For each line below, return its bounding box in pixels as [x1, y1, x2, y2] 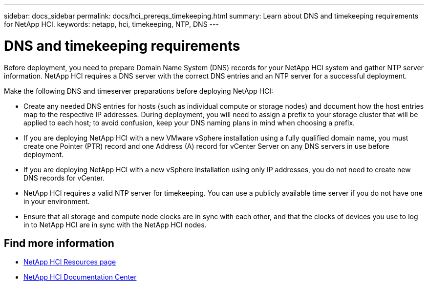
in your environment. [23, 197, 90, 205]
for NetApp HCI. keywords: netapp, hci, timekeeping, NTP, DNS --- [4, 20, 219, 28]
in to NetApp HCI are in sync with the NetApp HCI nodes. [23, 220, 207, 229]
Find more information [4, 237, 114, 249]
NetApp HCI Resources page [23, 258, 116, 266]
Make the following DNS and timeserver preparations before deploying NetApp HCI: [4, 86, 274, 95]
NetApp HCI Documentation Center [23, 273, 137, 282]
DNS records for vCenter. [23, 173, 105, 182]
